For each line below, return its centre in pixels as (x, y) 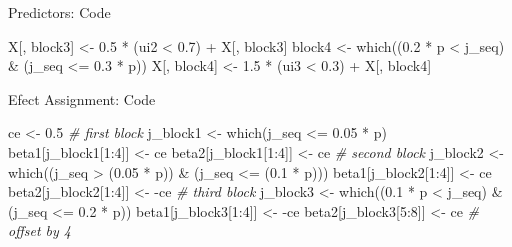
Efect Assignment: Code (82, 98)
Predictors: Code (59, 12)
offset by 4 (39, 230)
